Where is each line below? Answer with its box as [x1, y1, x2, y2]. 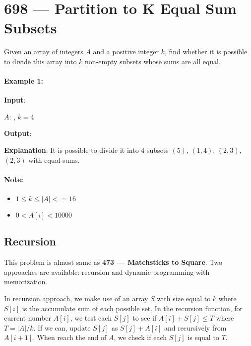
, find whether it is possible [164, 46, 248, 57]
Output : [4, 128, 32, 138]
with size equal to [157, 293, 211, 304]
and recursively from [164, 322, 227, 333]
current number [4, 313, 52, 323]
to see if [132, 313, 157, 323]
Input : [4, 95, 26, 105]
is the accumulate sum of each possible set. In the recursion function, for [22, 303, 243, 313]
